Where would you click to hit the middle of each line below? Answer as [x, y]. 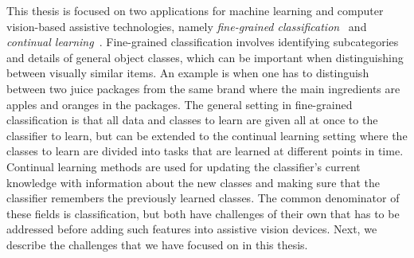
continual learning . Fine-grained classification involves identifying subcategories [203, 42]
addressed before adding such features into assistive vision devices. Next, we [192, 229]
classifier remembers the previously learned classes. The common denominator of [203, 198]
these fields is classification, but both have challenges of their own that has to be [203, 213]
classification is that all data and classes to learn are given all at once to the [192, 120]
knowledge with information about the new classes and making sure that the [193, 182]
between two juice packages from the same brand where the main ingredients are [203, 88]
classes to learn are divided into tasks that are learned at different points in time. [205, 151]
